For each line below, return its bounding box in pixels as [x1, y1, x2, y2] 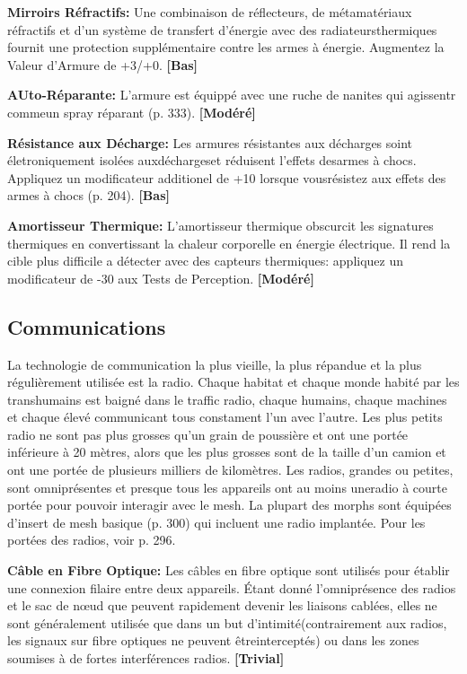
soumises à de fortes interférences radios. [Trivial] [7, 649, 285, 668]
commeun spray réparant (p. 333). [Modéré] [7, 102, 256, 121]
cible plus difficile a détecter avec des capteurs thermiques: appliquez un [7, 251, 403, 270]
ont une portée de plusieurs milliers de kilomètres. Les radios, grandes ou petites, [7, 460, 454, 479]
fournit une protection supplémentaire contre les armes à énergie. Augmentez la [7, 38, 445, 57]
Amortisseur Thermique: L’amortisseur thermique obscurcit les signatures [7, 215, 434, 234]
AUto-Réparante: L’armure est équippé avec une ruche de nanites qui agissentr [7, 85, 456, 104]
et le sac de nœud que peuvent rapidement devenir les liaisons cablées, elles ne [7, 596, 437, 615]
